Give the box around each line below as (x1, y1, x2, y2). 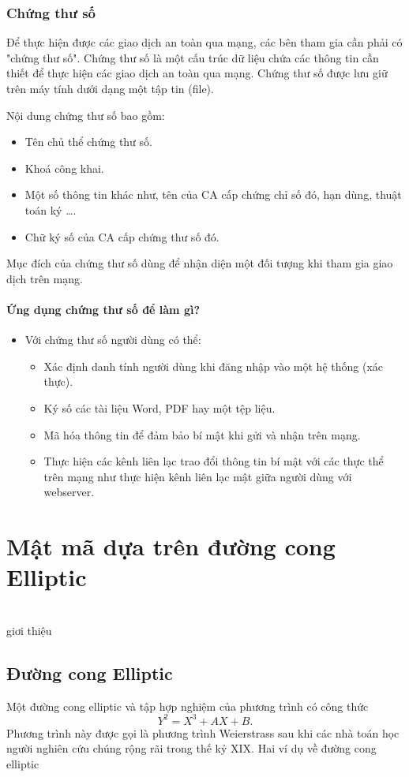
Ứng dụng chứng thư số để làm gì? (6, 301, 200, 317)
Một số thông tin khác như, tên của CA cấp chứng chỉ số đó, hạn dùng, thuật (24, 186, 402, 203)
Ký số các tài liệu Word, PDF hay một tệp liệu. (43, 399, 276, 416)
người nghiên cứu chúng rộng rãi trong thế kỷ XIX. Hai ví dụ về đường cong (6, 740, 377, 756)
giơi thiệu (6, 622, 52, 638)
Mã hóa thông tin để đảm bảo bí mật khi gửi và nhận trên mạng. (43, 426, 361, 443)
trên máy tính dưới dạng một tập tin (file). (6, 80, 214, 96)
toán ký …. (24, 201, 77, 218)
